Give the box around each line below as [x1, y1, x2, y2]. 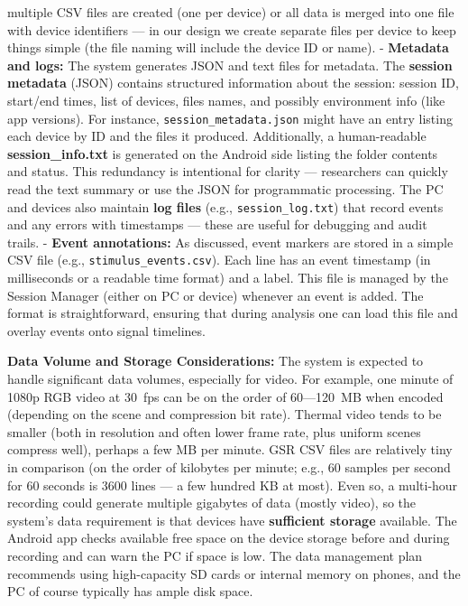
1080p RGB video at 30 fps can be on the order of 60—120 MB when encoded [7, 387, 444, 406]
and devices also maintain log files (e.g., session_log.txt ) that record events [7, 197, 444, 216]
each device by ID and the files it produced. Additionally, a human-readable [7, 126, 427, 145]
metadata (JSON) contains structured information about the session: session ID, [7, 73, 459, 92]
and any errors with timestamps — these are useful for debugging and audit [7, 215, 427, 234]
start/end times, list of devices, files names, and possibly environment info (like [7, 90, 445, 109]
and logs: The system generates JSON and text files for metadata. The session [7, 55, 453, 74]
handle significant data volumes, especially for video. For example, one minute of [7, 369, 454, 388]
